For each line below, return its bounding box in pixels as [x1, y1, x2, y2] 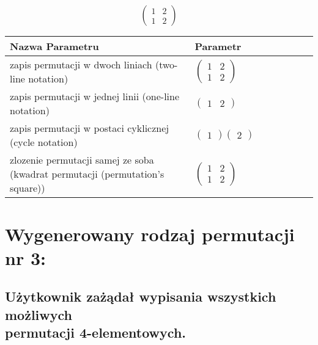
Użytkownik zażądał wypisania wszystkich [5, 287, 276, 306]
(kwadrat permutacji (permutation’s [10, 167, 165, 181]
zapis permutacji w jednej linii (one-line [10, 89, 180, 104]
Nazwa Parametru [10, 39, 99, 54]
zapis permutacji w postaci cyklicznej [10, 121, 169, 136]
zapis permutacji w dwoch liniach [10, 57, 152, 72]
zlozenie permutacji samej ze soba [10, 153, 154, 167]
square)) [10, 181, 45, 195]
